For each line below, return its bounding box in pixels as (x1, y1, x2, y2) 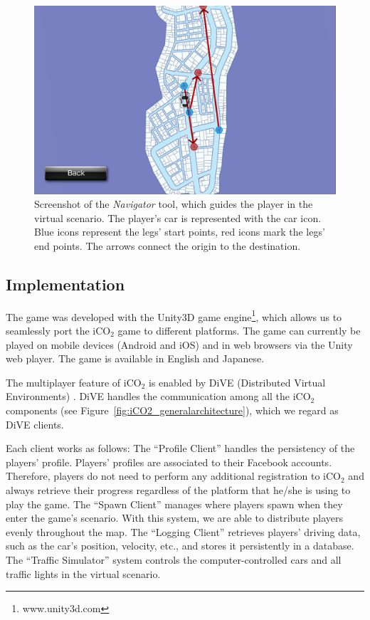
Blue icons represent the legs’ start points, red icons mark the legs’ (34, 224, 325, 239)
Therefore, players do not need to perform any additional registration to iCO (6, 468, 342, 483)
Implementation (6, 273, 125, 295)
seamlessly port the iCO (6, 323, 111, 337)
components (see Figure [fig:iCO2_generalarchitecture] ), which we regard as (6, 402, 339, 417)
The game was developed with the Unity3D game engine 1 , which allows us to (6, 307, 342, 324)
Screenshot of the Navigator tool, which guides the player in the (34, 196, 313, 211)
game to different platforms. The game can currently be (117, 323, 361, 337)
